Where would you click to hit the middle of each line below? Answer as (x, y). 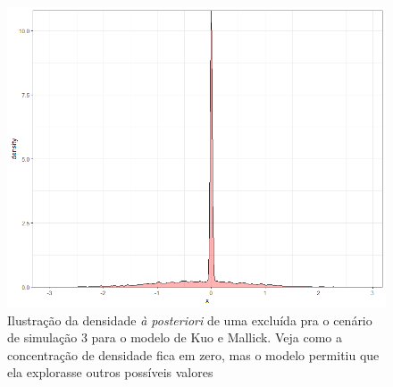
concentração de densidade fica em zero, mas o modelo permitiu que (193, 354)
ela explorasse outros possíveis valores (110, 372)
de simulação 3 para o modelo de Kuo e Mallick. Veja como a (175, 337)
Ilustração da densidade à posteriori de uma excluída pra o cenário (190, 320)
